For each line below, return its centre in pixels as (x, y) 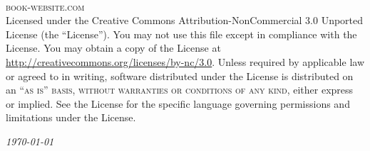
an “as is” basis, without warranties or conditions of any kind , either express (180, 90)
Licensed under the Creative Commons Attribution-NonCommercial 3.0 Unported (185, 20)
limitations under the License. (71, 117)
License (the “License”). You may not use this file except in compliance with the (181, 34)
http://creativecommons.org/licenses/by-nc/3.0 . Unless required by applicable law (185, 61)
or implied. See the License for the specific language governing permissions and (178, 103)
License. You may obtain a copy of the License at (113, 48)
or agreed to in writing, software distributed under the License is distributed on (180, 75)
